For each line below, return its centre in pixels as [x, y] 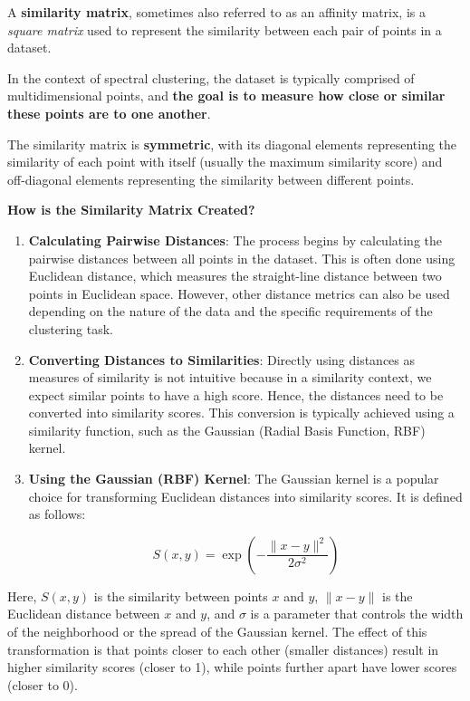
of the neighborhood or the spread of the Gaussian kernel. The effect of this [217, 632]
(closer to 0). [43, 684]
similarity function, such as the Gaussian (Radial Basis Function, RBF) [227, 430]
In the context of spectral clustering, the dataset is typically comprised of [211, 77]
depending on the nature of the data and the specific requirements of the [230, 311]
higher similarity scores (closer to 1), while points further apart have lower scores [232, 667]
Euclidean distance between [84, 614]
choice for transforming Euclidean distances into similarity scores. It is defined [245, 496]
